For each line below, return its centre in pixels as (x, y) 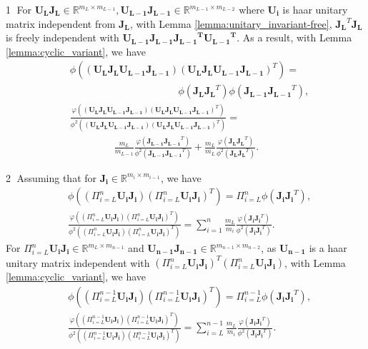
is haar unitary (315, 9)
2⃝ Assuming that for (51, 177)
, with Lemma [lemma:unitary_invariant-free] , (231, 23)
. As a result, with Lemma (294, 37)
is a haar (328, 248)
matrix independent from (61, 23)
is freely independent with (63, 37)
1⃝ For (19, 9)
